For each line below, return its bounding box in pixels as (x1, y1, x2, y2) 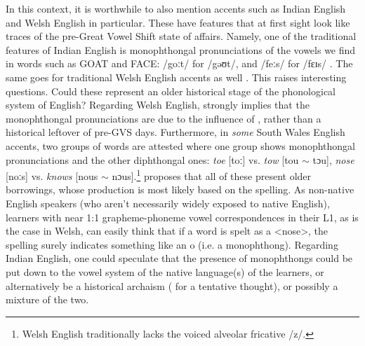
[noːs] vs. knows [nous (6, 168, 98, 183)
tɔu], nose (312, 152, 354, 167)
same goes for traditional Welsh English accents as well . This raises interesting (6, 69, 347, 84)
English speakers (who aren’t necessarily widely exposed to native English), (6, 195, 330, 210)
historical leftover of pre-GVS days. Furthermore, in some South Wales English (6, 125, 345, 139)
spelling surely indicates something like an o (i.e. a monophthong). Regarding (6, 237, 338, 251)
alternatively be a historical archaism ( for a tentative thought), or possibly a (6, 278, 338, 293)
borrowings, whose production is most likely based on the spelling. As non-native (6, 182, 354, 197)
